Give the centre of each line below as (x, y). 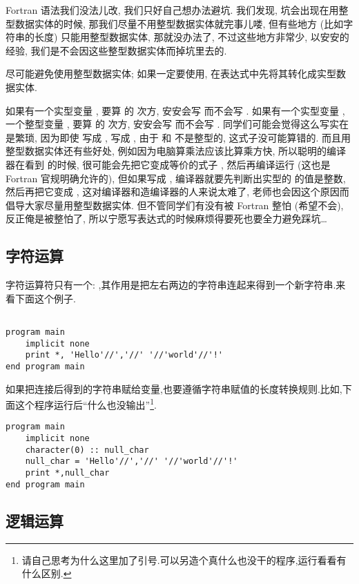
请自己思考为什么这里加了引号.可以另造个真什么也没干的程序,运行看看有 (184, 559)
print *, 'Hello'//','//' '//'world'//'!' (124, 355)
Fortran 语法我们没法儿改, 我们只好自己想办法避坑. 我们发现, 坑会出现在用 (172, 10)
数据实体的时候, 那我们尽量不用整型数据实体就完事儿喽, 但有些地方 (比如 (179, 23)
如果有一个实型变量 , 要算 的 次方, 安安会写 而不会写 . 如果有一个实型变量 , (175, 110)
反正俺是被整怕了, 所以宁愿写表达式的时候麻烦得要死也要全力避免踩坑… (166, 218)
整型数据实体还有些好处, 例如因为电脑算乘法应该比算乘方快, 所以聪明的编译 (176, 151)
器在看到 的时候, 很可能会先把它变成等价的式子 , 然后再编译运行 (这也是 (168, 164)
